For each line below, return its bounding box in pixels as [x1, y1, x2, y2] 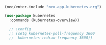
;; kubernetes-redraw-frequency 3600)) [9, 35, 93, 41]
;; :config [9, 27, 31, 31]
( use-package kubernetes [4, 13, 55, 18]
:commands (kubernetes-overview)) [9, 17, 79, 23]
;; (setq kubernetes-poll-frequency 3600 [9, 31, 95, 36]
